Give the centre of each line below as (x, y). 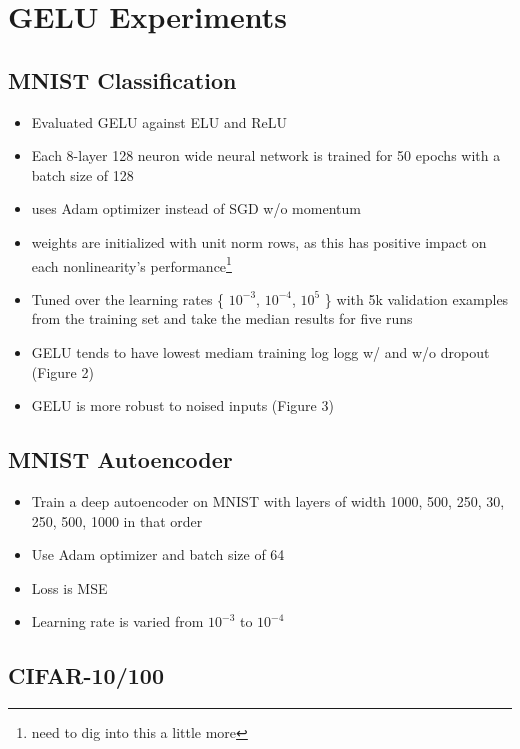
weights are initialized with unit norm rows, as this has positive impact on (259, 241)
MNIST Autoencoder (120, 459)
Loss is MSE (69, 587)
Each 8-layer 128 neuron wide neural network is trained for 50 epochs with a (266, 155)
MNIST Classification (122, 79)
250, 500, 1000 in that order (117, 520)
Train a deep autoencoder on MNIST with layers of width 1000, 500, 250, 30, (268, 500)
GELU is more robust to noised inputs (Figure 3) (182, 405)
